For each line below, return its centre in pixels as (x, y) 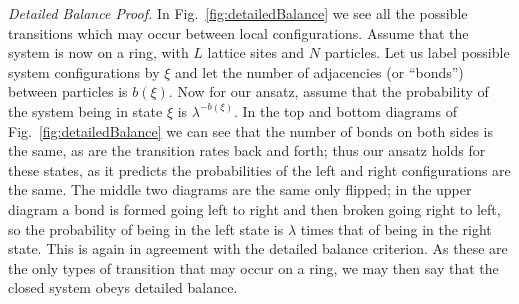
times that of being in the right (396, 228)
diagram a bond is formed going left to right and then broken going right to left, (254, 208)
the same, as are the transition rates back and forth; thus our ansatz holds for (247, 150)
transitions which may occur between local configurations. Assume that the (238, 32)
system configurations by (84, 71)
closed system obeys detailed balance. (123, 287)
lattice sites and (256, 52)
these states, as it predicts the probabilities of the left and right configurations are (259, 169)
